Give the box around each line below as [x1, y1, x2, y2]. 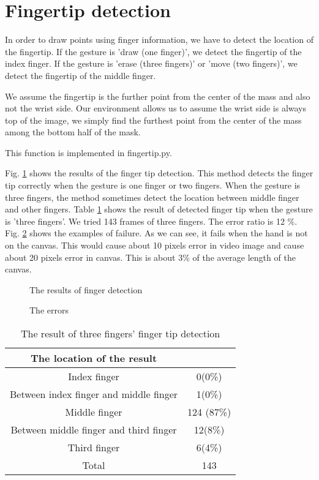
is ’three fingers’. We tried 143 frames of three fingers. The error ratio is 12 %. [5, 214, 298, 227]
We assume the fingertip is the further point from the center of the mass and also [5, 89, 310, 102]
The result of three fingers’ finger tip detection [20, 326, 220, 340]
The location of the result [31, 351, 157, 365]
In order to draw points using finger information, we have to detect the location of [5, 33, 313, 46]
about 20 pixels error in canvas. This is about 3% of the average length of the [5, 250, 296, 263]
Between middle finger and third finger [10, 422, 177, 437]
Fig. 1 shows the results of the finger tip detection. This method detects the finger [5, 167, 313, 179]
